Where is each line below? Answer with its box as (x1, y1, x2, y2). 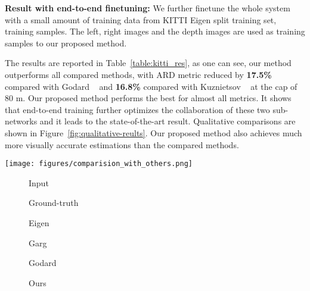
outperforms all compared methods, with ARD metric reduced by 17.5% (5, 68, 272, 80)
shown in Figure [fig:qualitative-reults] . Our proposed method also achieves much (5, 126, 302, 139)
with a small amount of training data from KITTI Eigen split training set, (5, 13, 277, 26)
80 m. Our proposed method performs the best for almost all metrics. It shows (5, 92, 292, 104)
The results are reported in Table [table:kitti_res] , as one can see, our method (5, 57, 292, 69)
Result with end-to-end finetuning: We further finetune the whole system (5, 2, 290, 14)
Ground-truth (29, 196, 79, 209)
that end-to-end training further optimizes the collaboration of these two (5, 103, 270, 115)
